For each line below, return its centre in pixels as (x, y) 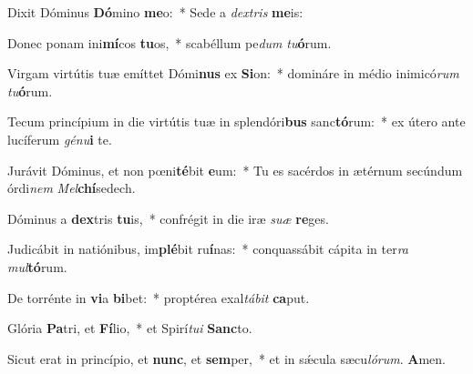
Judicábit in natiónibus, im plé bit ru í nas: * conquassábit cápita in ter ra (208, 249)
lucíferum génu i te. (60, 139)
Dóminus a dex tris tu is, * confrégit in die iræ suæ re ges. (168, 218)
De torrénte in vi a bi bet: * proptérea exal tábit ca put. (159, 297)
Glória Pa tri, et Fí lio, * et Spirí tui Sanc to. (130, 328)
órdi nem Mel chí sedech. (72, 188)
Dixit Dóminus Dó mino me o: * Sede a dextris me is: (155, 12)
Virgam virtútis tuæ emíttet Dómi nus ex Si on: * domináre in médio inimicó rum (233, 73)
